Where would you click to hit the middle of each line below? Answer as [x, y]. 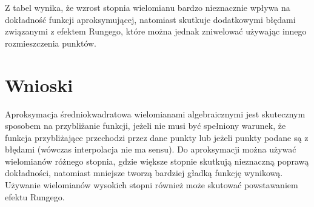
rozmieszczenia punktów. [51, 43]
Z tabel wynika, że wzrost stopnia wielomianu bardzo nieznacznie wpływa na [148, 7]
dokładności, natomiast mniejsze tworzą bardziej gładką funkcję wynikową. [144, 173]
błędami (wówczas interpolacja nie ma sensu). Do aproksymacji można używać [151, 149]
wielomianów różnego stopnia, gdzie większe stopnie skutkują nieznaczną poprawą [157, 161]
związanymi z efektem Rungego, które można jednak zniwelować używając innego [156, 31]
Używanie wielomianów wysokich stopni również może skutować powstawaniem [152, 185]
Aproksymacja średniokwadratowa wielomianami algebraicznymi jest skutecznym [155, 113]
